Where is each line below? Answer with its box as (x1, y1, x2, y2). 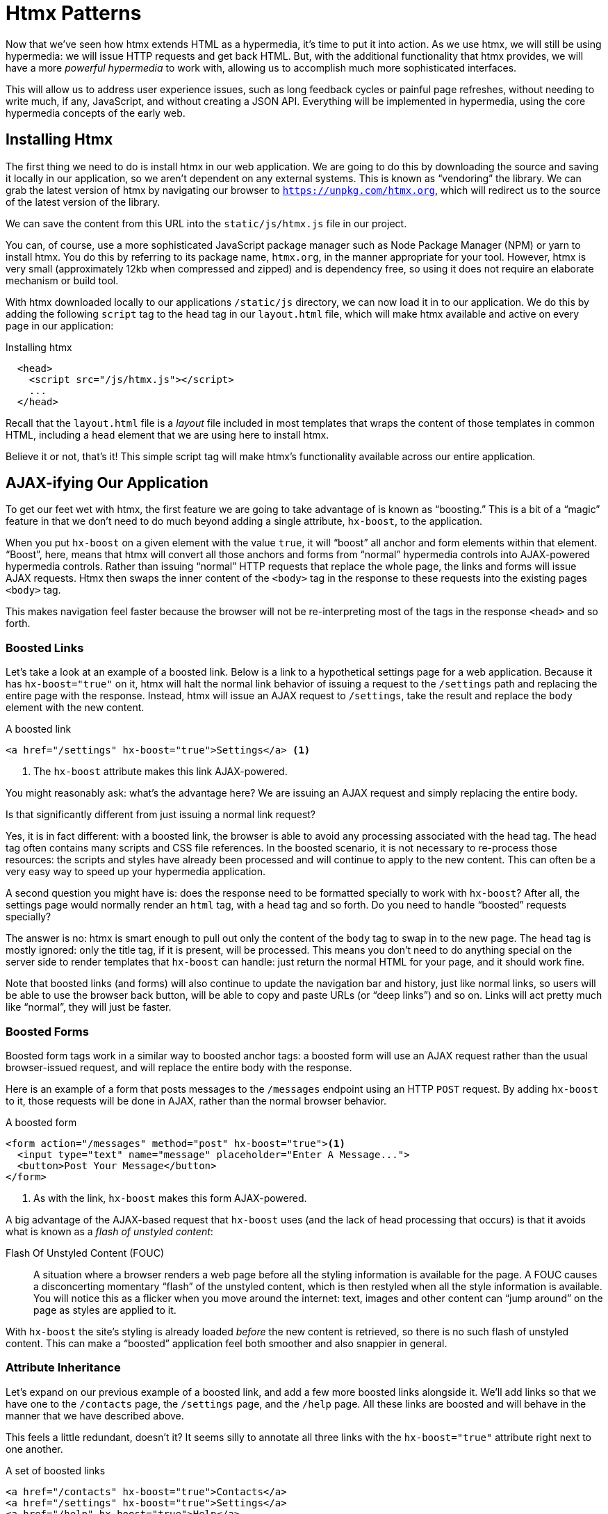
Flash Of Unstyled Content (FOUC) (6, 1246, 164, 1259)
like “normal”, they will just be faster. (6, 1001, 172, 1014)
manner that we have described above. (6, 1409, 184, 1422)
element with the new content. (6, 701, 145, 714)
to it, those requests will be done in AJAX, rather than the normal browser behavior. (6, 1094, 387, 1107)
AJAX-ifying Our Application (6, 474, 208, 492)
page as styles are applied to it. (33, 1303, 176, 1316)
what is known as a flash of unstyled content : (6, 1225, 213, 1237)
